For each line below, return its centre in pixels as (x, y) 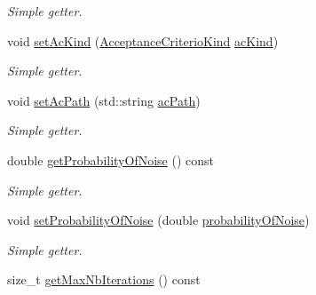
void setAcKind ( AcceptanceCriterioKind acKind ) (143, 40)
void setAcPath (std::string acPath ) (104, 100)
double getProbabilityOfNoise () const (111, 159)
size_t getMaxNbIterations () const (104, 279)
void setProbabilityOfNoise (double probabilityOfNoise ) (158, 220)
